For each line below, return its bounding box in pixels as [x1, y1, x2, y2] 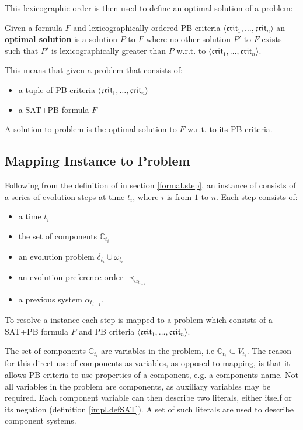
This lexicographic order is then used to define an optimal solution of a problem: [5, 2, 293, 13]
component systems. [5, 414, 76, 426]
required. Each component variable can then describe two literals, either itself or [5, 391, 292, 404]
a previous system [18, 293, 82, 305]
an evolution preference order [18, 270, 123, 283]
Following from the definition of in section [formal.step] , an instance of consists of [5, 178, 296, 191]
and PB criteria [79, 325, 135, 337]
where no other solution [146, 33, 231, 45]
